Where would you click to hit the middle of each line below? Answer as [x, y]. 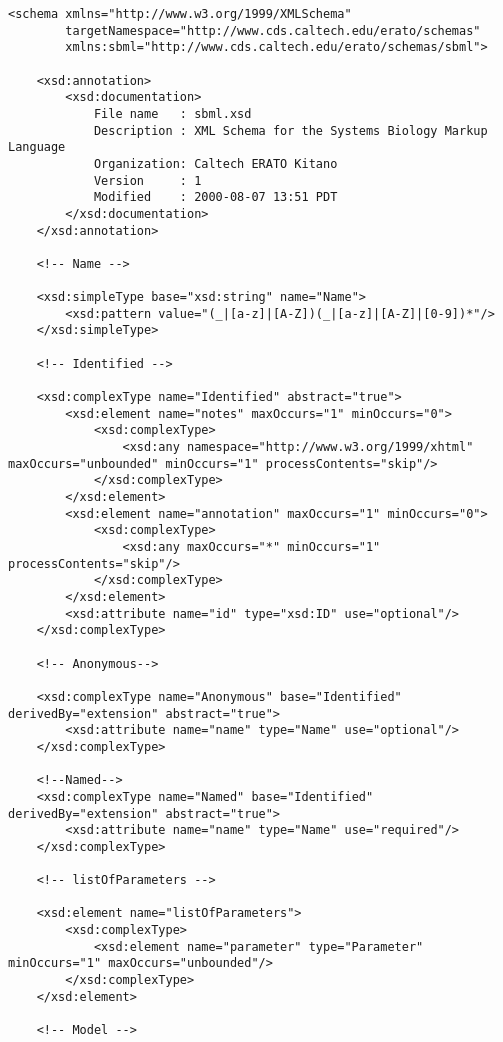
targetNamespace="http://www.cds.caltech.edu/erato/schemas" [273, 30]
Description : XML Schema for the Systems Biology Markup [290, 130]
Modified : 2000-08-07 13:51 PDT [215, 197]
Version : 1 [147, 180]
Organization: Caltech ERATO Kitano [215, 163]
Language [37, 147]
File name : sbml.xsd [172, 113]
